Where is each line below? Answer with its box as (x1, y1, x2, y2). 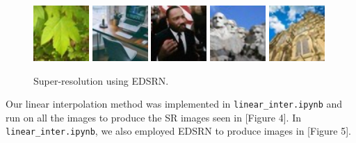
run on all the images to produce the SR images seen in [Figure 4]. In (6, 110, 301, 124)
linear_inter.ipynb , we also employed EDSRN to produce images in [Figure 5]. (6, 124, 351, 138)
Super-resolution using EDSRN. (33, 73, 169, 87)
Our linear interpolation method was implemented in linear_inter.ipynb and (6, 96, 343, 111)
